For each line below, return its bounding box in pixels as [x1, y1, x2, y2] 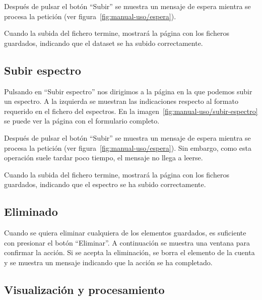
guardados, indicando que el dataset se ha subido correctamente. [4, 37, 203, 48]
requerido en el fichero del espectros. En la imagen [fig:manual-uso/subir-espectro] [4, 105, 258, 116]
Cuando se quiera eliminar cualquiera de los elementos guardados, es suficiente [4, 227, 246, 238]
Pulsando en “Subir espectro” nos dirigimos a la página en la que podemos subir [4, 86, 252, 96]
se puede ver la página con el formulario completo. [4, 115, 160, 126]
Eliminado [4, 204, 58, 219]
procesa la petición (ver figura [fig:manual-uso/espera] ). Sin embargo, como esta [4, 142, 251, 153]
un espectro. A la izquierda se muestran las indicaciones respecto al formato [4, 96, 238, 106]
